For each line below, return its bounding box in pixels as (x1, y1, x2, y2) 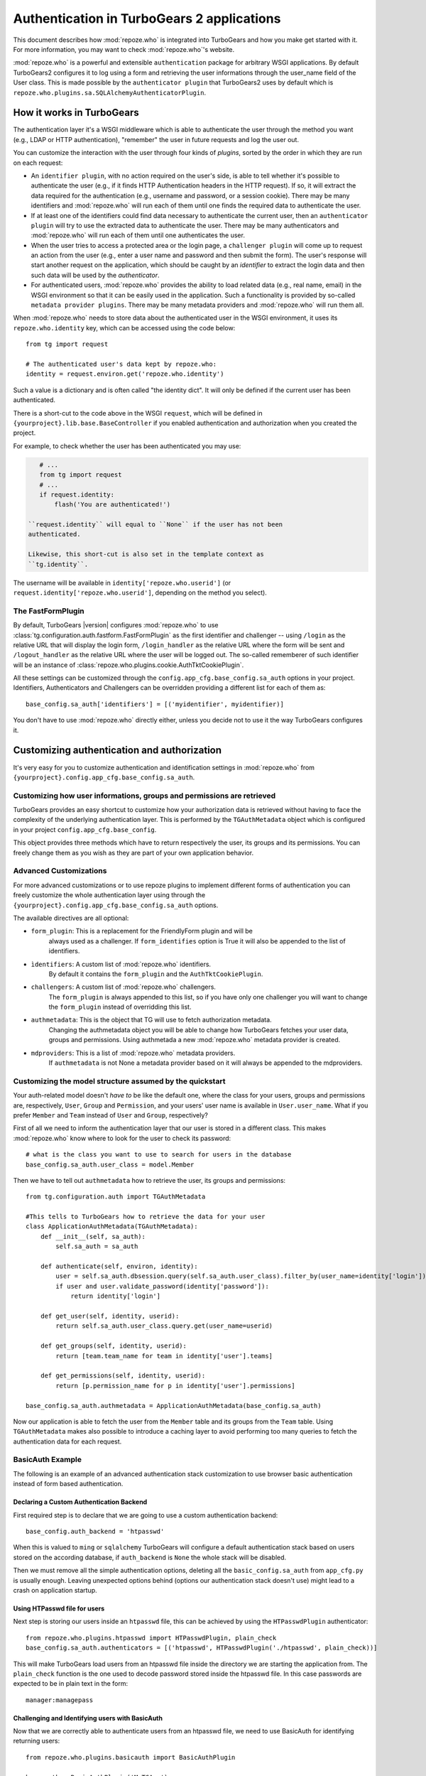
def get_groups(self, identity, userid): (40, 1342, 187, 1350)
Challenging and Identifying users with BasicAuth (13, 1713, 163, 1722)
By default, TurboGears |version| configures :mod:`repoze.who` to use (13, 621, 219, 629)
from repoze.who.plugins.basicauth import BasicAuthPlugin (26, 1753, 236, 1761)
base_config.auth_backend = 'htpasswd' (26, 1527, 165, 1535)
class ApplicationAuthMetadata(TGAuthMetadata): (26, 1223, 198, 1230)
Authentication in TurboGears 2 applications (13, 11, 281, 26)
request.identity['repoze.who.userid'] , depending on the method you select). (13, 588, 268, 597)
